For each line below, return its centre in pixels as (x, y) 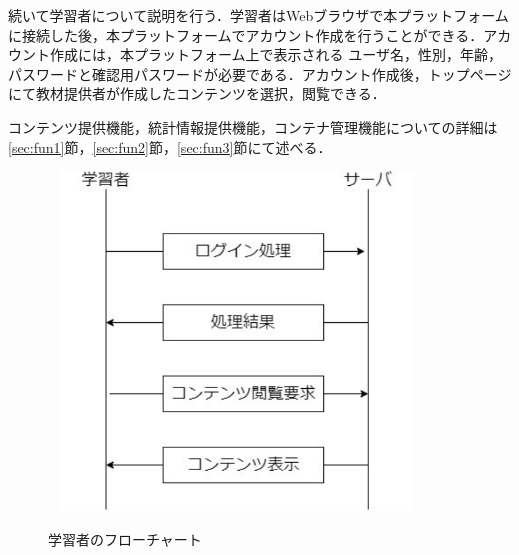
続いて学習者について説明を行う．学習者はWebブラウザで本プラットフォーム (258, 15)
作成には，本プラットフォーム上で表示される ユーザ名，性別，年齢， (275, 54)
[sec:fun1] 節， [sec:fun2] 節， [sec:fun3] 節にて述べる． (170, 146)
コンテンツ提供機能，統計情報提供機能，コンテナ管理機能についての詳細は (253, 126)
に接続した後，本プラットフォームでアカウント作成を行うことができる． (246, 34)
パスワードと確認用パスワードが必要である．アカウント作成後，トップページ (260, 73)
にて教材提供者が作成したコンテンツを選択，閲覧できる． (197, 93)
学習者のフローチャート (125, 538)
